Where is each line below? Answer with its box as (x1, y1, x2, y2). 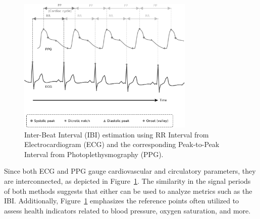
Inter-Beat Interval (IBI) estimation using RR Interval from (24, 129, 209, 139)
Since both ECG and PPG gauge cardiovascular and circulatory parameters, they (4, 166, 256, 176)
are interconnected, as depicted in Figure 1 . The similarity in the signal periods (4, 175, 251, 186)
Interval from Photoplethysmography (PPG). (24, 149, 164, 159)
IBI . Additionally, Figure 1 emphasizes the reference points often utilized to (4, 195, 239, 206)
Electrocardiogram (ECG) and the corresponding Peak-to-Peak (24, 139, 220, 150)
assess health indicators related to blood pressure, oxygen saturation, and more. (4, 205, 251, 215)
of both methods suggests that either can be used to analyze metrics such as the (4, 185, 252, 196)
